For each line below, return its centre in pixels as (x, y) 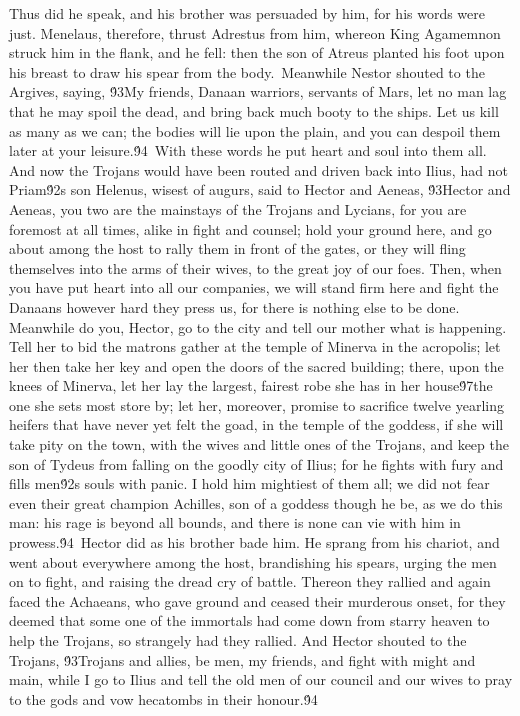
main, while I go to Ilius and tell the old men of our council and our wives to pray (261, 679)
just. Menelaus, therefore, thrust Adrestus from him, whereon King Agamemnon (255, 32)
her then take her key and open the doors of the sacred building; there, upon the (256, 365)
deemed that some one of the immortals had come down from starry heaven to (249, 620)
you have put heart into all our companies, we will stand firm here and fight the (254, 287)
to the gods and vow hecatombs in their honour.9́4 (163, 698)
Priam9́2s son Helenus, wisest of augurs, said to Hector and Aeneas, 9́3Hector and (260, 189)
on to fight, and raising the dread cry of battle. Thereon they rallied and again (250, 581)
